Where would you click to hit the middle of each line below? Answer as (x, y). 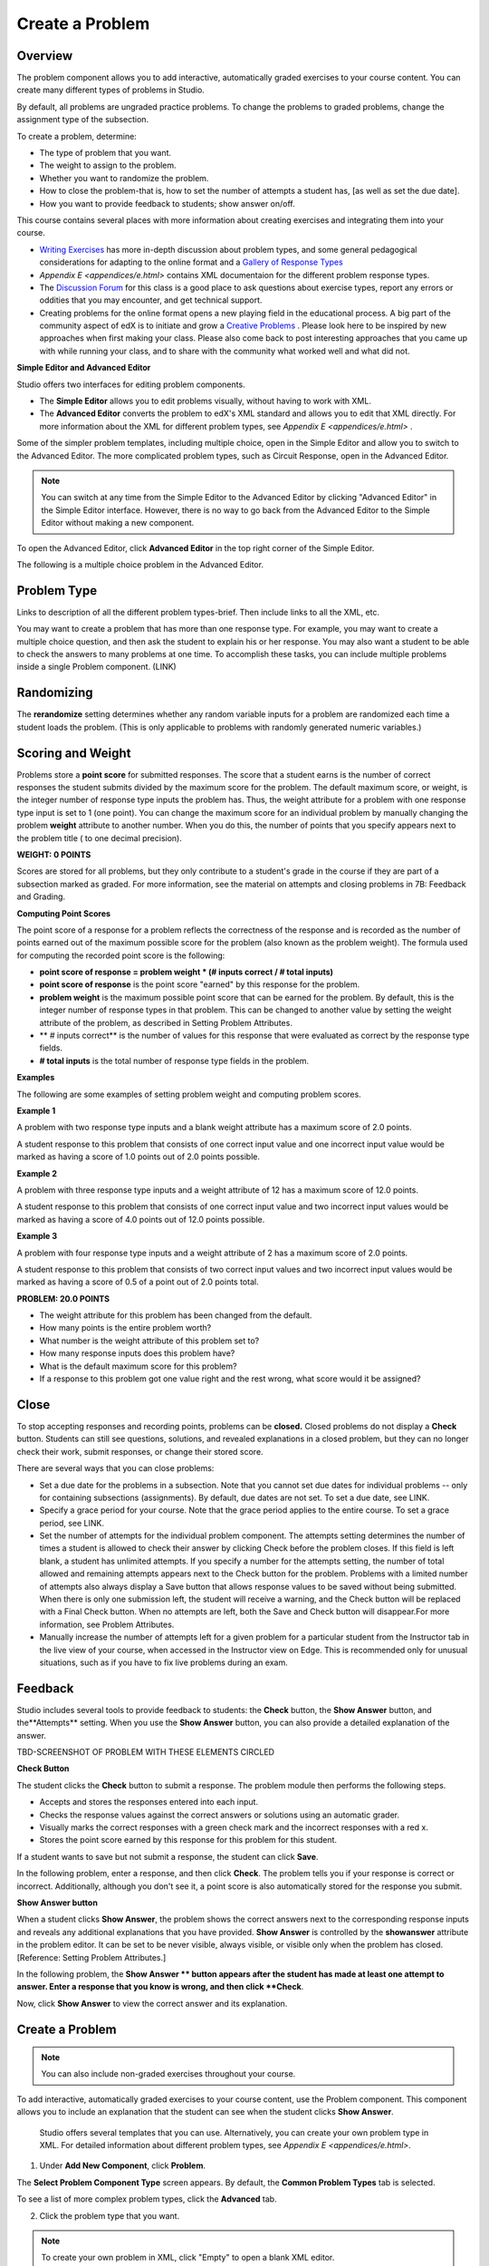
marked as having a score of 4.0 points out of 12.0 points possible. (141, 1219)
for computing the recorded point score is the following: (121, 955)
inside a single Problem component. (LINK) (96, 667)
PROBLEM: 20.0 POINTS (63, 1298)
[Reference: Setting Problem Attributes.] (91, 1957)
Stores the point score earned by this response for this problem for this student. (188, 1840)
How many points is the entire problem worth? (125, 1328)
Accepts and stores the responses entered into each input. (149, 1802)
